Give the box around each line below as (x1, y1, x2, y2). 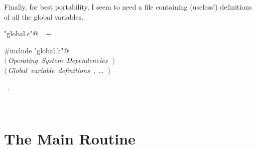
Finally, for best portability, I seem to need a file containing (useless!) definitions (4, 2, 252, 12)
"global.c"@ (4, 28, 39, 39)
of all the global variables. (4, 11, 84, 22)
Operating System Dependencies (8, 55, 108, 65)
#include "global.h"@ (4, 45, 69, 55)
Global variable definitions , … (8, 64, 104, 75)
